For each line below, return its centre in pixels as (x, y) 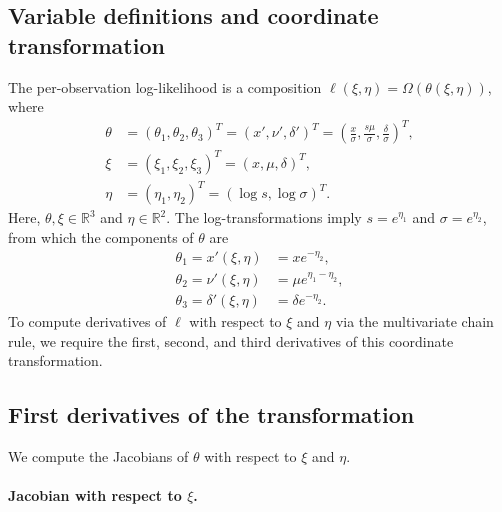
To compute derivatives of (87, 321)
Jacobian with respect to (95, 495)
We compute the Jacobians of (98, 456)
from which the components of (101, 236)
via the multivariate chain (414, 321)
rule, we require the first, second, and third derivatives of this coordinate (231, 340)
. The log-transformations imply (264, 217)
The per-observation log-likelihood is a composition (165, 86)
